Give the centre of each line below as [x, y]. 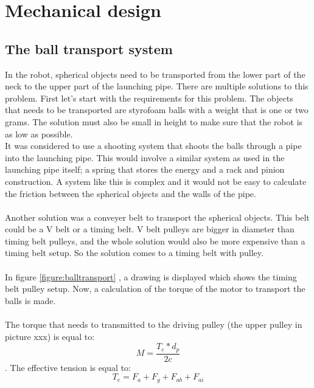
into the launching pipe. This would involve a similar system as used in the [145, 157]
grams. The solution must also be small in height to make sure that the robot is [154, 121]
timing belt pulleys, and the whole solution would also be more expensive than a [155, 241]
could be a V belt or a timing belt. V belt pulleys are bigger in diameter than [150, 229]
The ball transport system [89, 48]
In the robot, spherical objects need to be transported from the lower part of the [155, 74]
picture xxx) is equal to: [50, 336]
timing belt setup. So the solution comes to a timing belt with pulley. [134, 253]
